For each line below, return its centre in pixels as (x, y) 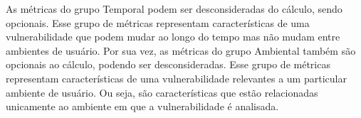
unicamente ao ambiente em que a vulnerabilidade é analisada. (142, 106)
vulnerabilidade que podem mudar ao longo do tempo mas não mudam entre (173, 37)
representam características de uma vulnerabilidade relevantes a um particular (176, 78)
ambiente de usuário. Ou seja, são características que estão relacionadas (162, 92)
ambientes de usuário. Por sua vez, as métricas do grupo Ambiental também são (181, 50)
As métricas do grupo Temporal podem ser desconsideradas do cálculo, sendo (174, 9)
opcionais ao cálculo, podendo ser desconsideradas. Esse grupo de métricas (168, 64)
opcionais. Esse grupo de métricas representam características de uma (158, 22)
